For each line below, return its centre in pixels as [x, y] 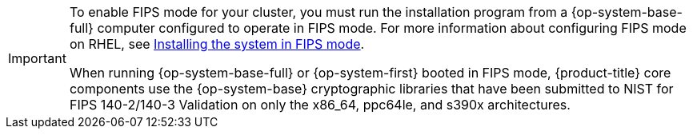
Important [37, 58]
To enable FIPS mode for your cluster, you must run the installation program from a [318, 12]
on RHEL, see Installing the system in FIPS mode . [217, 44]
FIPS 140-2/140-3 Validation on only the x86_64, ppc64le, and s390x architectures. [320, 105]
